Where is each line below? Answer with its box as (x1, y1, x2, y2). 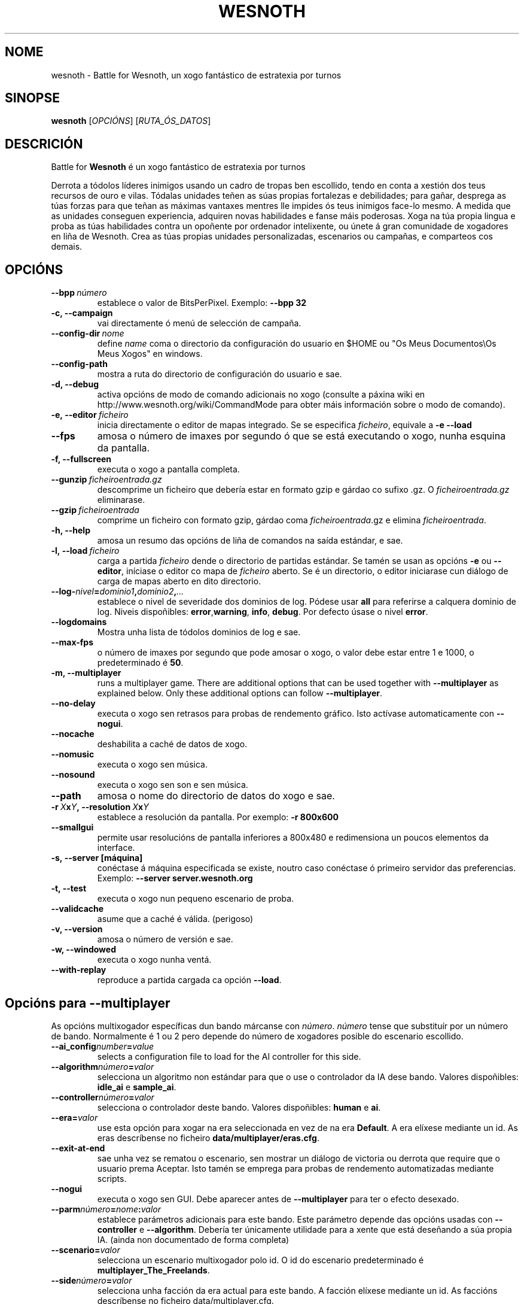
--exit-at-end (51, 1142, 105, 1153)
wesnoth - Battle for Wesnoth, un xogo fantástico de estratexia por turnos (51, 69, 342, 80)
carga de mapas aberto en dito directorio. (97, 576, 261, 587)
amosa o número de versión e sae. (97, 934, 233, 945)
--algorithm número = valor (51, 1061, 154, 1072)
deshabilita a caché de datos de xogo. (97, 739, 248, 750)
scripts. (97, 1173, 127, 1184)
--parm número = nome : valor (51, 1203, 161, 1214)
